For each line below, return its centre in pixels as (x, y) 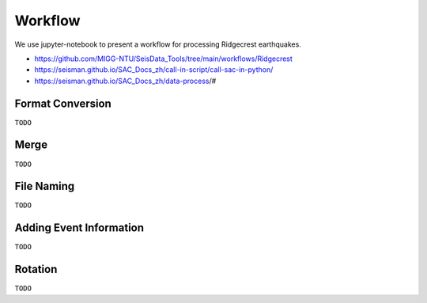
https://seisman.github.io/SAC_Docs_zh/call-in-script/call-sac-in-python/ (154, 70)
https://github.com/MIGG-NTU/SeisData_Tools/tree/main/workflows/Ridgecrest (163, 59)
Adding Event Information (79, 228)
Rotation (36, 269)
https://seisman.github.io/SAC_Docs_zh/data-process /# (125, 81)
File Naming (45, 186)
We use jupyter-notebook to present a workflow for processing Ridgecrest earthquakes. (158, 44)
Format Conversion (63, 103)
